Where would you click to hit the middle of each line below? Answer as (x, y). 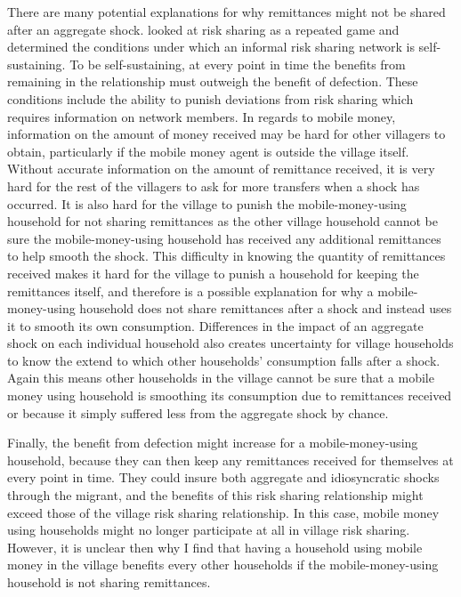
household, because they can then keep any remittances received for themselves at (230, 460)
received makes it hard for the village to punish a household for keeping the (213, 273)
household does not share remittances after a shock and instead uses (266, 308)
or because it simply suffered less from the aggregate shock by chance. (198, 412)
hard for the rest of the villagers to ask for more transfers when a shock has (214, 186)
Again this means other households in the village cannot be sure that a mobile (221, 378)
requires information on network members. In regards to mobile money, (202, 116)
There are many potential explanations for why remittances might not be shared (226, 12)
